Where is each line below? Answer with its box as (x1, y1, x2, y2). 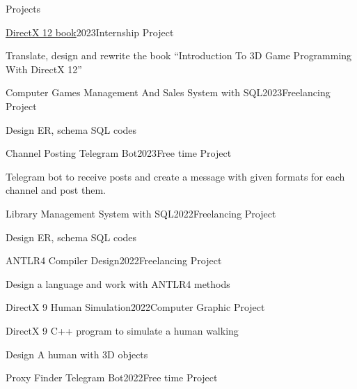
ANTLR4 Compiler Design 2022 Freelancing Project (6, 253, 222, 268)
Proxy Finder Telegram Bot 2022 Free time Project (6, 370, 218, 385)
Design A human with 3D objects (6, 346, 148, 361)
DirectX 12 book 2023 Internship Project (6, 24, 174, 39)
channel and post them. (6, 183, 106, 197)
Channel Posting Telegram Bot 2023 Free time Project (6, 146, 232, 160)
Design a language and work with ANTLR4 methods (6, 276, 230, 291)
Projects (6, 1, 41, 15)
